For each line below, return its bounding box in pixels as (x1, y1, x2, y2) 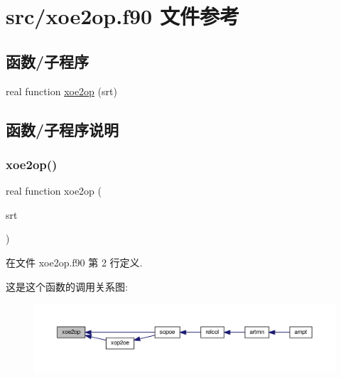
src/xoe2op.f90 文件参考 (6, 1, 239, 31)
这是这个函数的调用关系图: (6, 279, 128, 293)
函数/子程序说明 (6, 118, 119, 140)
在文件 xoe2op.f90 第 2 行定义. (6, 254, 143, 269)
